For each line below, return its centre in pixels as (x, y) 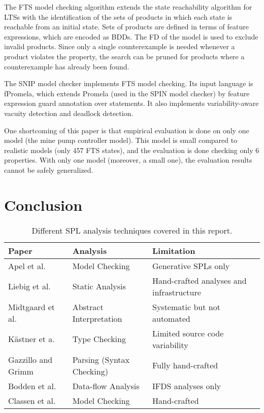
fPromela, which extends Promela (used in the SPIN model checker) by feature (127, 93)
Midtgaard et (32, 307)
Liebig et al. (29, 286)
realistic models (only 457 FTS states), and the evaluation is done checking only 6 (132, 150)
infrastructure (176, 292)
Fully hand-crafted (185, 365)
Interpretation (97, 318)
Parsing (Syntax (101, 359)
